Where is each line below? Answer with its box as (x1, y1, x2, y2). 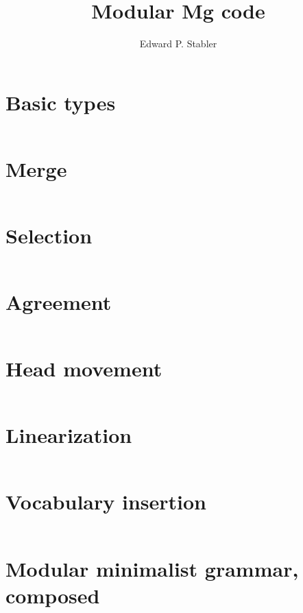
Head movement (5, 354, 162, 383)
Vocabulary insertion (5, 488, 206, 516)
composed (5, 581, 100, 609)
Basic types (5, 88, 116, 116)
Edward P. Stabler (139, 36, 217, 51)
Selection (5, 221, 93, 249)
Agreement (5, 288, 112, 316)
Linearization (5, 421, 132, 449)
